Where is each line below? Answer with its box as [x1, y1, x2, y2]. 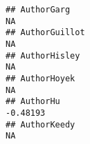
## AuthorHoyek [6, 73, 75, 83]
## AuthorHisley [6, 50, 80, 61]
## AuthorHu [6, 96, 60, 107]
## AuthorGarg [6, 5, 71, 14]
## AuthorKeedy [6, 119, 75, 130]
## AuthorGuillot [6, 28, 85, 38]
